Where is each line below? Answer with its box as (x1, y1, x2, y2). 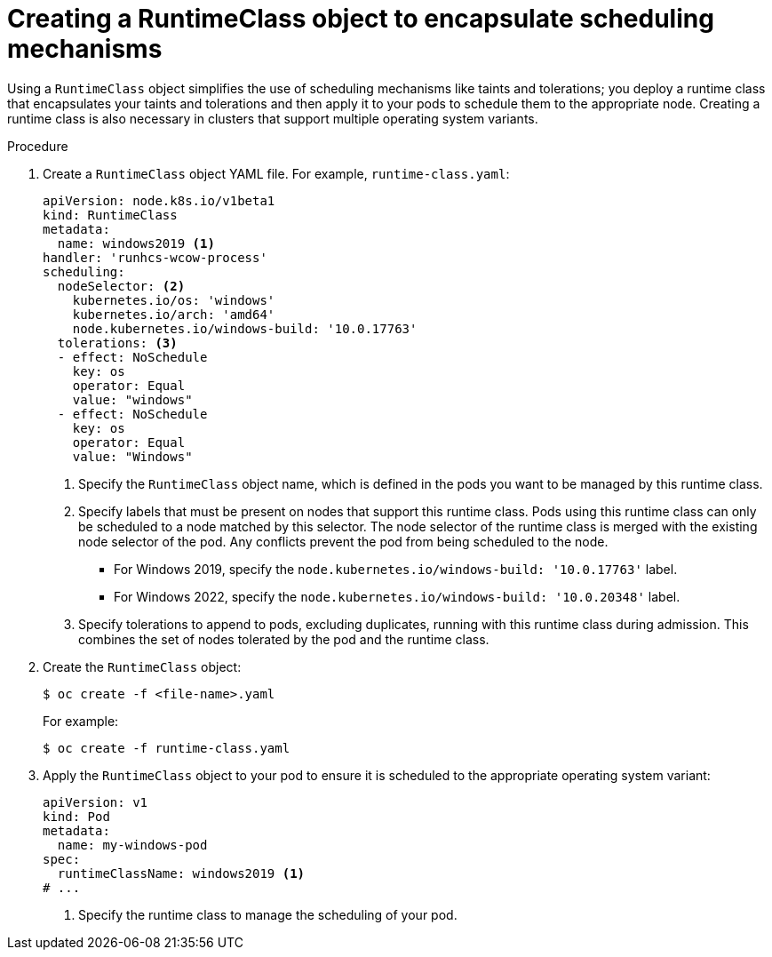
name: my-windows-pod (57, 837, 208, 852)
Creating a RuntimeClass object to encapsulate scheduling (7, 4, 714, 34)
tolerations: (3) (57, 335, 178, 350)
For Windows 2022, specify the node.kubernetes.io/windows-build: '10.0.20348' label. (114, 588, 680, 604)
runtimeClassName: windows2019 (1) (57, 865, 306, 881)
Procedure (7, 138, 68, 154)
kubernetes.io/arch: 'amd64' (72, 307, 275, 322)
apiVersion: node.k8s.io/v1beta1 (43, 193, 275, 208)
